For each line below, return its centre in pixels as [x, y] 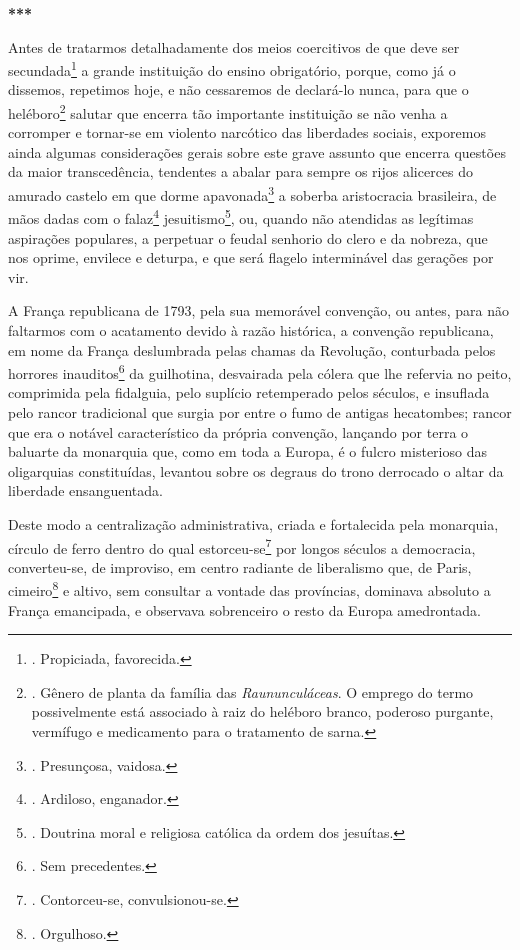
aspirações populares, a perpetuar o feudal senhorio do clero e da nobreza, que [248, 237]
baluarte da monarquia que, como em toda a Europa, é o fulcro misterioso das [247, 451]
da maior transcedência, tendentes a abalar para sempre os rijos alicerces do [241, 171]
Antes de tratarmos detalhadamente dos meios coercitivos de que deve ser [234, 46]
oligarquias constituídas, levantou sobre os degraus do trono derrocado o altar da [256, 470]
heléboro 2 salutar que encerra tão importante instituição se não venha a [228, 111]
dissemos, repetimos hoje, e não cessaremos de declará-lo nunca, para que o [238, 89]
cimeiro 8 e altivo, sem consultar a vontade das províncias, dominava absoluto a [249, 589]
